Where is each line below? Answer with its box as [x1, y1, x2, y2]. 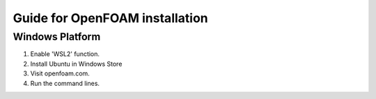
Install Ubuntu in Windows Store [30, 60, 123, 68]
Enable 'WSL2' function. [30, 50, 100, 58]
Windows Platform [13, 30, 101, 43]
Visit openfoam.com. [30, 69, 90, 78]
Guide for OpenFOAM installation [13, 10, 208, 26]
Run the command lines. [30, 79, 100, 87]
